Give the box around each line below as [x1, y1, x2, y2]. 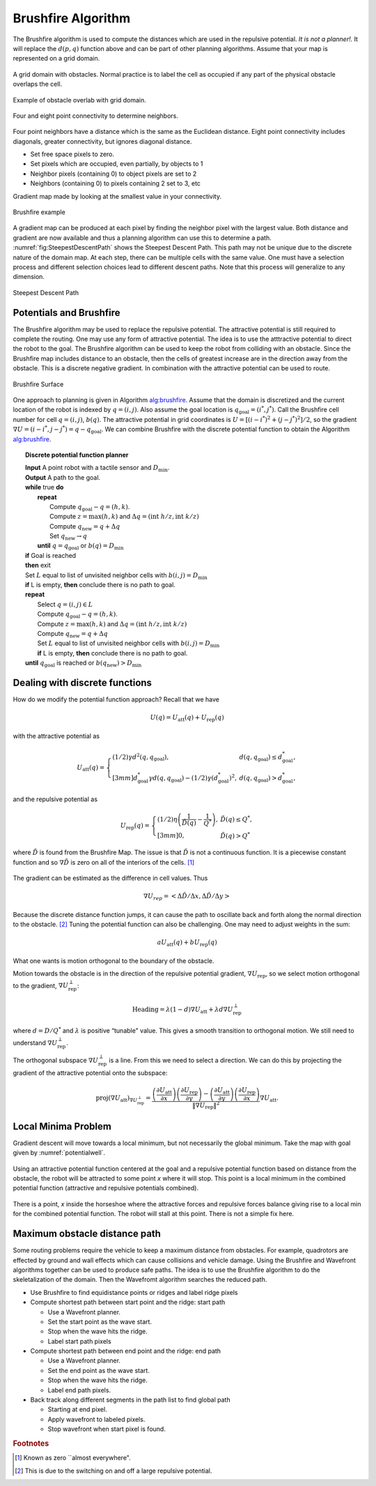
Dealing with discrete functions [13, 676, 152, 688]
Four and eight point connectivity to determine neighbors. [13, 112, 179, 120]
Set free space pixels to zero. [30, 150, 115, 158]
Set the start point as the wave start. [47, 1317, 152, 1326]
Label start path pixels [47, 1337, 111, 1345]
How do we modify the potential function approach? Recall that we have [13, 695, 219, 704]
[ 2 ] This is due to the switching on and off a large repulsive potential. [15, 1466, 212, 1475]
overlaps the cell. [13, 80, 63, 89]
